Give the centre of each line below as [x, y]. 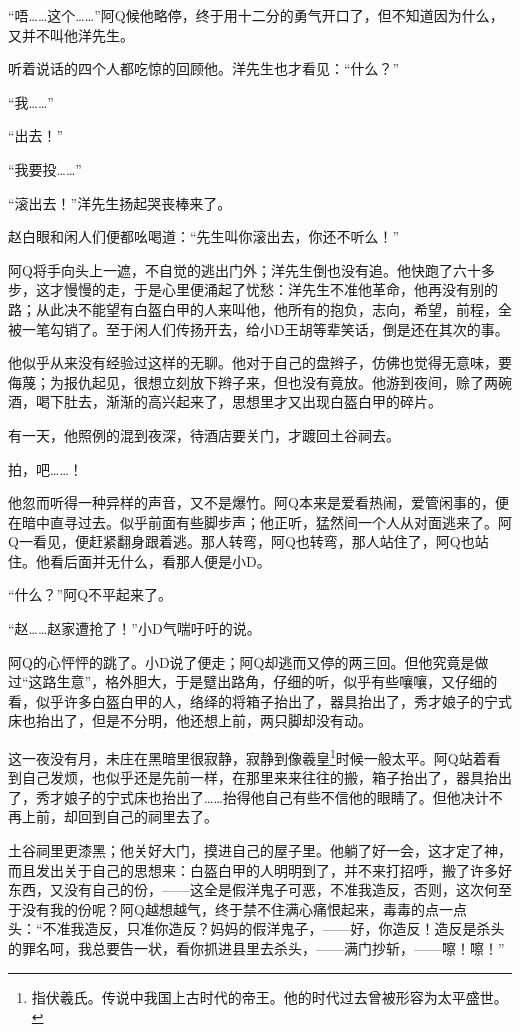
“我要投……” [45, 168]
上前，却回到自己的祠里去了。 [119, 816]
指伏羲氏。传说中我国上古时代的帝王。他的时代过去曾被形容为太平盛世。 [269, 996]
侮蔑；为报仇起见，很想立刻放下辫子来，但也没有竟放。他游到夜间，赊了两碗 [260, 381]
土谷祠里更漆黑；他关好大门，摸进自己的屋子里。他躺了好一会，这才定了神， [260, 850]
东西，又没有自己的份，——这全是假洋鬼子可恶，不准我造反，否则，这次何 [253, 889]
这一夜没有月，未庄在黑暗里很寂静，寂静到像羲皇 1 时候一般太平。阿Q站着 [247, 756]
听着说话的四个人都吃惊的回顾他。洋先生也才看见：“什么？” [204, 68]
